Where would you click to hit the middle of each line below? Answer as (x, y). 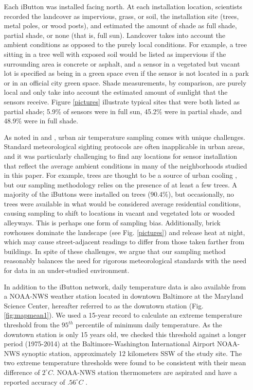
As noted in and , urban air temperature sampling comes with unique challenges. (125, 137)
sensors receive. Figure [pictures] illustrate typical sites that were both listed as (122, 101)
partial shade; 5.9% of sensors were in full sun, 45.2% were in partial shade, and (123, 111)
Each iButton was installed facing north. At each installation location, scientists (123, 6)
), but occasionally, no (201, 194)
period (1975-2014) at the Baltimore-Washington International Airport (109, 344)
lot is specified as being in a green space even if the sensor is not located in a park (126, 73)
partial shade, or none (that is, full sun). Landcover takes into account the (115, 35)
